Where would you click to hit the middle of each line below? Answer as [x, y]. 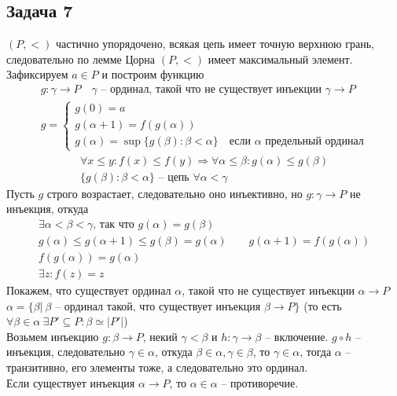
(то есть [323, 305]
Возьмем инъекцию [53, 336]
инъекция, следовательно [66, 352]
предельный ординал [314, 142]
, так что [114, 224]
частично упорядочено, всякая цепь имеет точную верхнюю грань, [215, 44]
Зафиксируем [37, 74]
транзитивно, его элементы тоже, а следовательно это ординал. [157, 367]
